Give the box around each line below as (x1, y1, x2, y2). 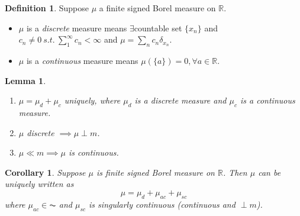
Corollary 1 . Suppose (5, 166, 86, 178)
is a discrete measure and (134, 94, 227, 107)
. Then (222, 166, 247, 178)
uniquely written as (5, 178, 74, 190)
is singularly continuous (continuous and (89, 198, 236, 210)
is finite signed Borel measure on (96, 166, 215, 178)
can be (258, 166, 281, 178)
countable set (134, 21, 182, 34)
